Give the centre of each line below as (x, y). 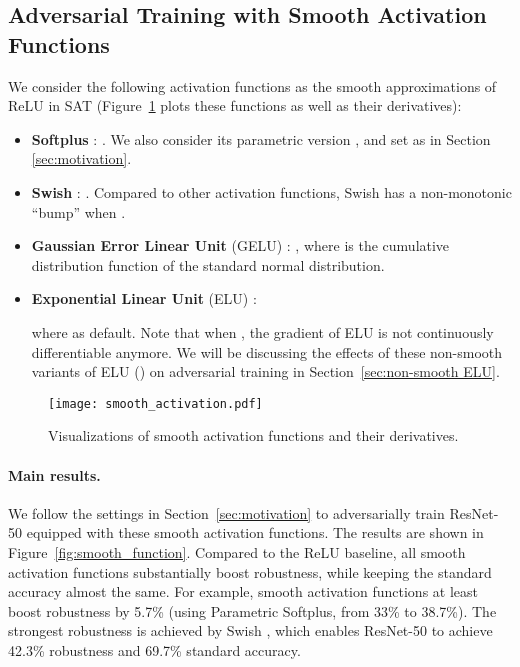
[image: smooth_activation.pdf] (155, 403)
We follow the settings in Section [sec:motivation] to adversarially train (226, 512)
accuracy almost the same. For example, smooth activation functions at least (243, 591)
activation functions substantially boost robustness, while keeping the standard (250, 571)
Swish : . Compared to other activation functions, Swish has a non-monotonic (271, 191)
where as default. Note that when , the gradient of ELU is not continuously (262, 331)
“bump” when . (78, 211)
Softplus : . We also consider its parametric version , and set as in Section (261, 138)
